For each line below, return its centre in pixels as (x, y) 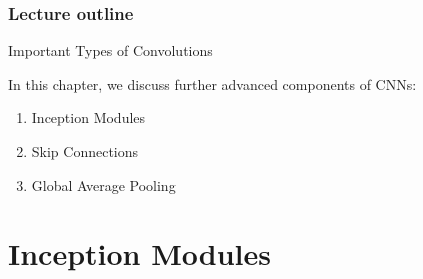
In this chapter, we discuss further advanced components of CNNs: (212, 83)
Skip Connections (85, 151)
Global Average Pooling (103, 184)
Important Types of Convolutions (110, 50)
